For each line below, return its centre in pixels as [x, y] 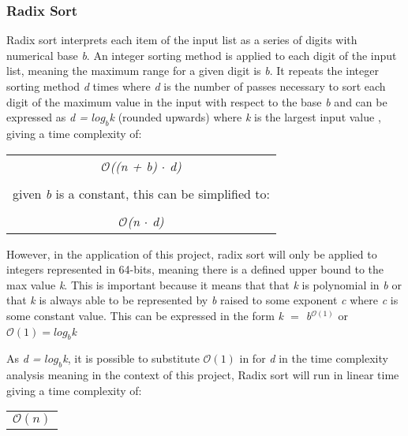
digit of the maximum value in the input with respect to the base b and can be [197, 101]
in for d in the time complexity [314, 358]
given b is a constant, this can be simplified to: [141, 193]
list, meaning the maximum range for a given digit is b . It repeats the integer [193, 71]
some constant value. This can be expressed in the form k [145, 315]
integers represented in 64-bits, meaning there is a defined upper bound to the [195, 269]
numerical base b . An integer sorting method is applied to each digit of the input [202, 55]
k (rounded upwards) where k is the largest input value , [245, 117]
